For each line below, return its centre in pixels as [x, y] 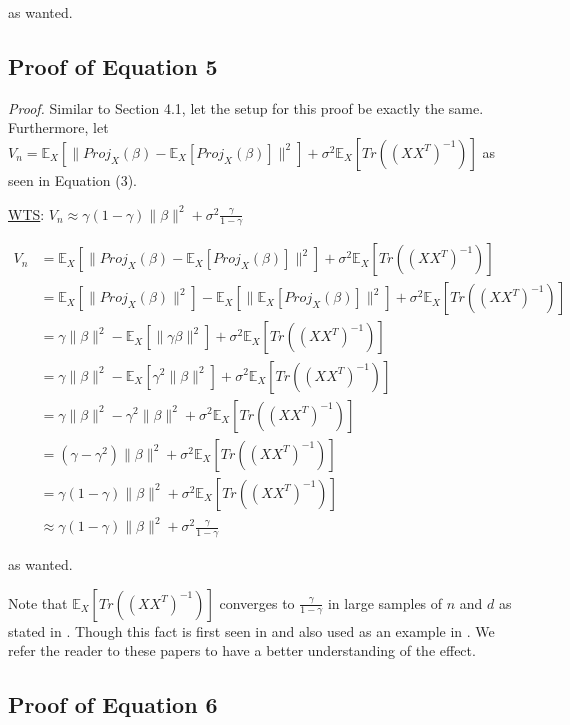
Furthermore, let [58, 127]
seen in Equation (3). [73, 179]
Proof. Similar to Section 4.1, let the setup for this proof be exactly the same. [246, 107]
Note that [38, 602]
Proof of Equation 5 [113, 65]
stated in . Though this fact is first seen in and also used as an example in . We [251, 630]
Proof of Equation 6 [113, 704]
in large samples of [385, 602]
